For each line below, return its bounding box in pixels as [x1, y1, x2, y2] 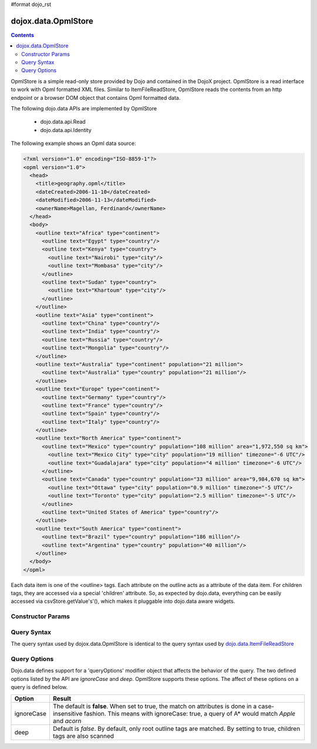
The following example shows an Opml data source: [11, 140, 136, 147]
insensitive [53, 709, 83, 717]
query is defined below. [11, 684, 68, 691]
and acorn [53, 717, 82, 725]
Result [53, 694, 72, 703]
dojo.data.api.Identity [40, 126, 92, 133]
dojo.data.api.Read [40, 118, 86, 126]
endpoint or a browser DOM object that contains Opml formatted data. [11, 94, 181, 101]
